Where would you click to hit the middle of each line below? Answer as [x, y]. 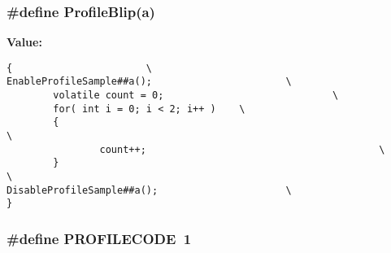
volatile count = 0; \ [196, 96]
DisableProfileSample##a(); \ [149, 190]
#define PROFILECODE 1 [99, 238]
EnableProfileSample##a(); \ [149, 82]
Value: [24, 42]
